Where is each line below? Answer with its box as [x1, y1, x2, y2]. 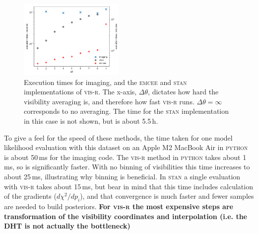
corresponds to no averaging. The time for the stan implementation [24, 106, 229, 116]
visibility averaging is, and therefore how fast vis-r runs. [24, 96, 194, 106]
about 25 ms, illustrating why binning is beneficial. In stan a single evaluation [4, 171, 241, 182]
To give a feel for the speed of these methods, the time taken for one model [4, 132, 233, 143]
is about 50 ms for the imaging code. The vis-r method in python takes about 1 [4, 152, 247, 162]
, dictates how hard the [148, 86, 219, 97]
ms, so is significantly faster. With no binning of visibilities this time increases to [4, 161, 250, 172]
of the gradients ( [4, 191, 57, 201]
